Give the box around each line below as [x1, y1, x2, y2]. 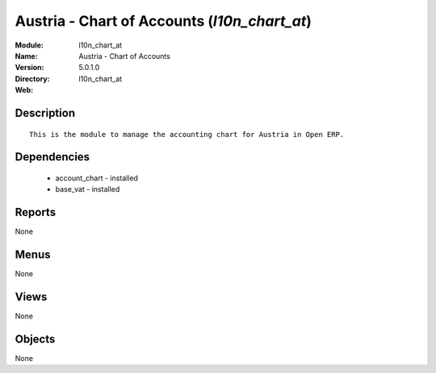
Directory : [15, 73, 50, 84]
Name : [15, 51, 38, 60]
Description [15, 106, 76, 120]
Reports [15, 205, 57, 219]
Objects [15, 332, 56, 346]
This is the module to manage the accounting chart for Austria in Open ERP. [29, 130, 345, 139]
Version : [15, 63, 44, 73]
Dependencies [15, 150, 90, 164]
